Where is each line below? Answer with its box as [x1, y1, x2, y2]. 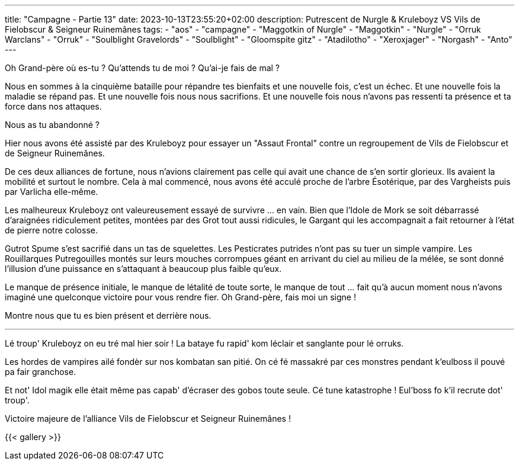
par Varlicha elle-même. [5, 187, 98, 197]
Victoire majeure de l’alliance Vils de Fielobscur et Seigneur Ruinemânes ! [5, 413, 291, 424]
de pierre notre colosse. [5, 225, 98, 235]
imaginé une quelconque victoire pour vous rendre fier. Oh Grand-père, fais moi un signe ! [5, 292, 356, 302]
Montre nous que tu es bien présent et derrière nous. [5, 310, 212, 320]
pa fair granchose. [5, 367, 76, 377]
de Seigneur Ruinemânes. [5, 148, 105, 158]
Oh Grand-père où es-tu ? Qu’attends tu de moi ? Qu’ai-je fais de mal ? [5, 63, 280, 73]
